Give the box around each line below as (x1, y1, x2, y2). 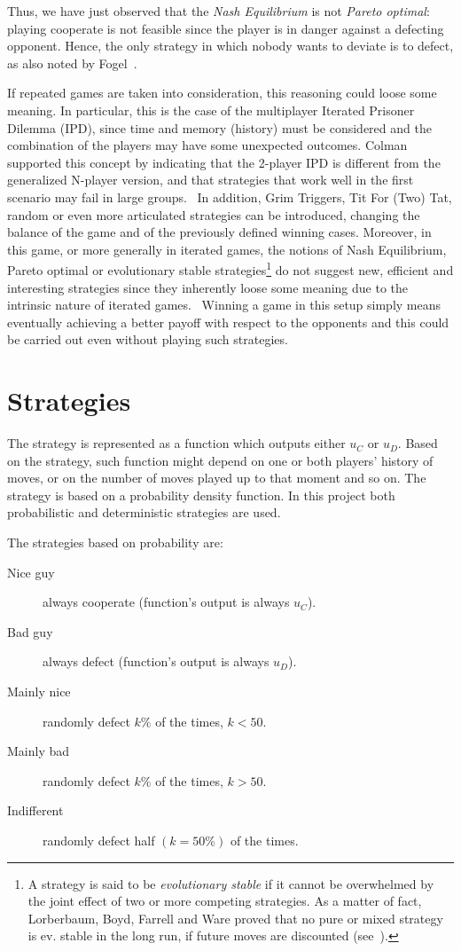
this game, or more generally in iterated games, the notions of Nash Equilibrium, (7, 240, 447, 258)
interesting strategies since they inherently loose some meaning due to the (7, 278, 409, 296)
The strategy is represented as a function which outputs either (7, 434, 346, 452)
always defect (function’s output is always (43, 652, 270, 671)
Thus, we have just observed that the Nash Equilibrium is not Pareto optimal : (7, 2, 430, 20)
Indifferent (7, 801, 64, 820)
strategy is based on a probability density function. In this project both (7, 485, 395, 504)
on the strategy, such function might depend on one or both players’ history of (7, 451, 434, 469)
